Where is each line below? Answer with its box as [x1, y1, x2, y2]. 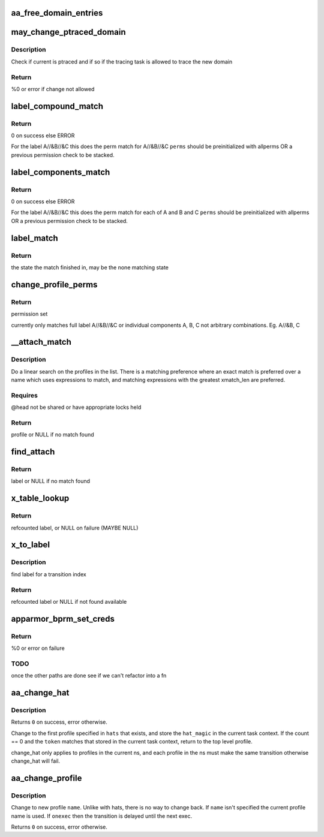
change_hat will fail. [11, 757, 60, 764]
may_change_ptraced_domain [11, 27, 126, 37]
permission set [11, 311, 48, 318]
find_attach [11, 447, 55, 457]
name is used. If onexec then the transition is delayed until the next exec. [11, 812, 193, 820]
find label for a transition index [11, 570, 86, 578]
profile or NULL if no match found [11, 431, 94, 438]
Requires [11, 391, 38, 399]
